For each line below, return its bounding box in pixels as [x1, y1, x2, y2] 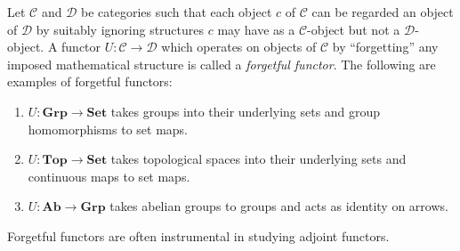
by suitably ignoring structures [36, 20, 205, 38]
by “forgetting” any [332, 37, 439, 56]
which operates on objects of [161, 37, 317, 56]
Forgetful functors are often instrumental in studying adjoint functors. [7, 226, 390, 245]
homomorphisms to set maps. [28, 119, 189, 138]
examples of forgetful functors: [7, 72, 173, 91]
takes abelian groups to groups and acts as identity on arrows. [109, 197, 448, 215]
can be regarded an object [311, 3, 454, 20]
